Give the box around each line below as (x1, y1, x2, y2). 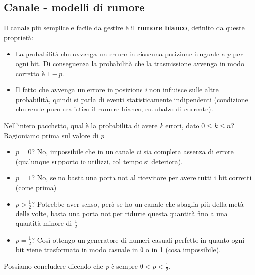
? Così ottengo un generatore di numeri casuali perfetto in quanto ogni (31, 234, 245, 245)
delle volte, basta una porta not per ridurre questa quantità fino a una (15, 208, 227, 219)
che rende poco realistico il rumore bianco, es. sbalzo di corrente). (15, 104, 213, 114)
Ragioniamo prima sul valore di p (4, 130, 104, 140)
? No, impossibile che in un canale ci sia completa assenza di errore (31, 146, 234, 157)
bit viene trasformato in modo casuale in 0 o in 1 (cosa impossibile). (15, 244, 221, 254)
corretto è (15, 68, 45, 78)
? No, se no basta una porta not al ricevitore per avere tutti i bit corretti (31, 172, 252, 183)
